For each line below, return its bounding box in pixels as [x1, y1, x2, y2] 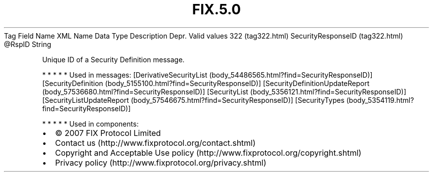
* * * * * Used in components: [42, 119, 139, 128]
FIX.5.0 [192, 1, 241, 18]
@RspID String [4, 40, 51, 48]
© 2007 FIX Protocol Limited [55, 128, 161, 138]
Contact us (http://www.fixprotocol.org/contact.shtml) [55, 137, 256, 148]
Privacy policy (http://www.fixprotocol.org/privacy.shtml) [55, 157, 266, 168]
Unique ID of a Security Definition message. [42, 55, 185, 64]
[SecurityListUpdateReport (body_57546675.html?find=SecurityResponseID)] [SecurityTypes [42, 95, 345, 104]
